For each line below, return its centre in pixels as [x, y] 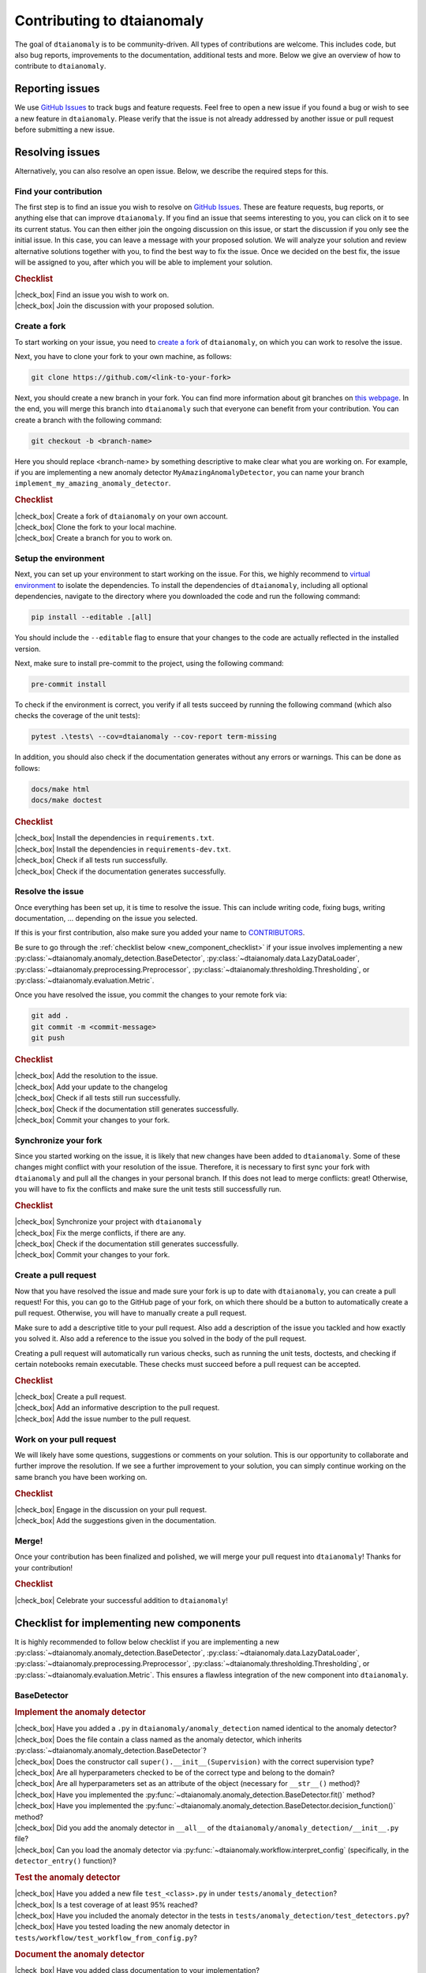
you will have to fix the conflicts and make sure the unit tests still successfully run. [148, 1189]
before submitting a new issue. [65, 129]
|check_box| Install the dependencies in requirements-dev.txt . [123, 849]
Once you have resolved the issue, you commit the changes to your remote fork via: [151, 995]
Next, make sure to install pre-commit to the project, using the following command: [149, 663]
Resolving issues [57, 152]
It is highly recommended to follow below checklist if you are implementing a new [147, 1642]
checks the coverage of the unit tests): [77, 716]
